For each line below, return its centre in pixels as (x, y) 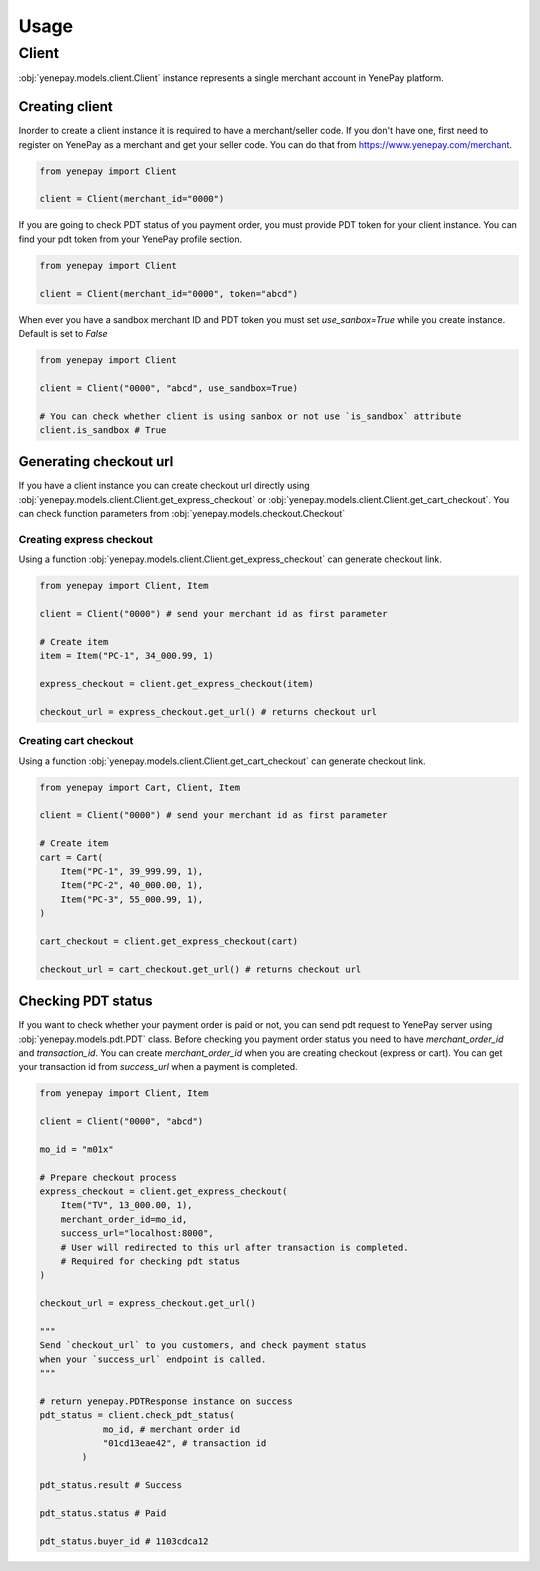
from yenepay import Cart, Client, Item (139, 787)
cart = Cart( (71, 857)
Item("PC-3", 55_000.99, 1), (132, 899)
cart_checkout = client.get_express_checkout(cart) (169, 941)
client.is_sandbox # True (103, 429)
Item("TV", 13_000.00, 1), (127, 1205)
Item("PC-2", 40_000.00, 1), (132, 885)
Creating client (66, 106)
